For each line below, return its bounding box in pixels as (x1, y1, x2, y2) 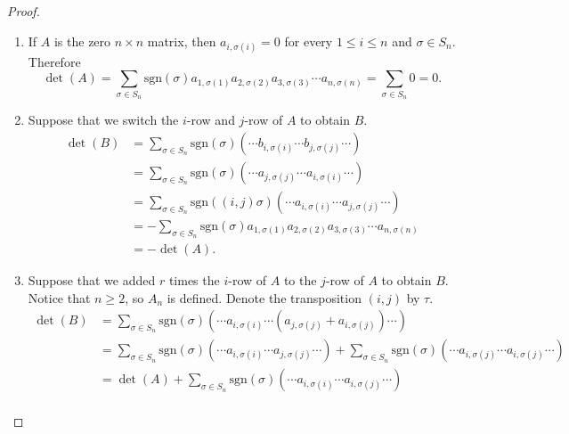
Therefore (28, 52, 81, 70)
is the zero (53, 31, 111, 50)
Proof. (7, 2, 40, 20)
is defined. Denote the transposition (167, 288, 362, 307)
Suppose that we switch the (28, 111, 179, 129)
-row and (186, 111, 235, 129)
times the (168, 271, 220, 290)
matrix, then (147, 31, 216, 50)
